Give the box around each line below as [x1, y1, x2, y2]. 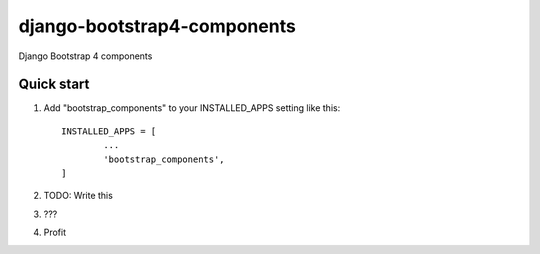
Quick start [18, 76, 90, 93]
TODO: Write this [43, 190, 114, 202]
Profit [43, 226, 67, 239]
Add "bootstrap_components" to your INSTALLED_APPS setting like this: [43, 102, 341, 114]
